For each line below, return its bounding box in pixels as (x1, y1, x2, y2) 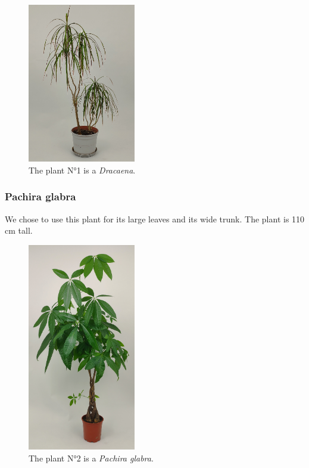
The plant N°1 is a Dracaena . (29, 163, 136, 176)
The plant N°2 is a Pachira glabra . (29, 451, 154, 464)
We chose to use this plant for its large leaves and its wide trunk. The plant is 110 (5, 212, 305, 225)
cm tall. (5, 224, 33, 237)
